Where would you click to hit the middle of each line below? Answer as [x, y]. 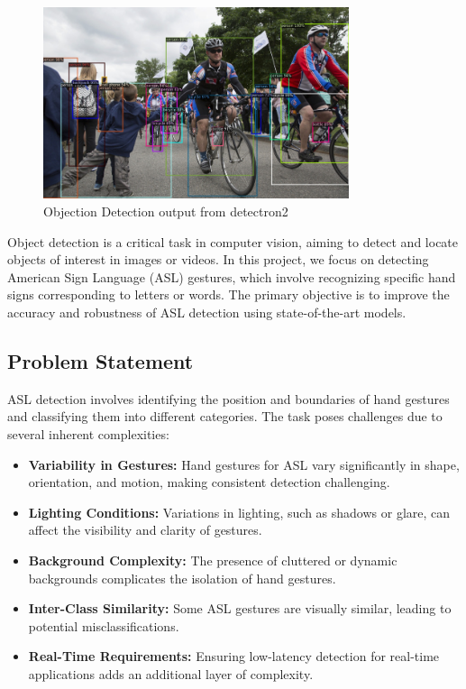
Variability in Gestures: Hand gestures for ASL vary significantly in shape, [244, 464]
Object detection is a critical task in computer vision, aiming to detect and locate [233, 241]
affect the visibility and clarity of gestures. [145, 530]
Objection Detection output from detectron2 [166, 211]
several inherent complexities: [88, 434]
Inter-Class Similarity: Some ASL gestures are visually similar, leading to [240, 608]
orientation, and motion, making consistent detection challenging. [209, 482]
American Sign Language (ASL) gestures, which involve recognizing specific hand [232, 276]
